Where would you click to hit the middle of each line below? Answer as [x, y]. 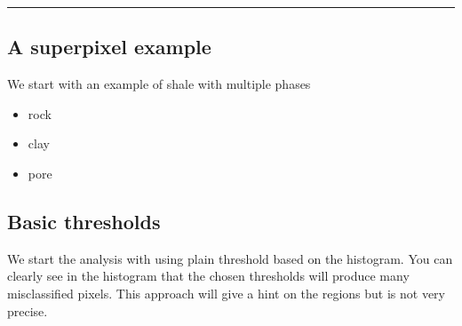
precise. [28, 310]
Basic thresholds [84, 221]
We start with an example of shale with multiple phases [159, 84]
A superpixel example [109, 47]
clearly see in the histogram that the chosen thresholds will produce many [208, 276]
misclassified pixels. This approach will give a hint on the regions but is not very [226, 293]
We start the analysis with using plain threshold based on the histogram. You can [230, 258]
